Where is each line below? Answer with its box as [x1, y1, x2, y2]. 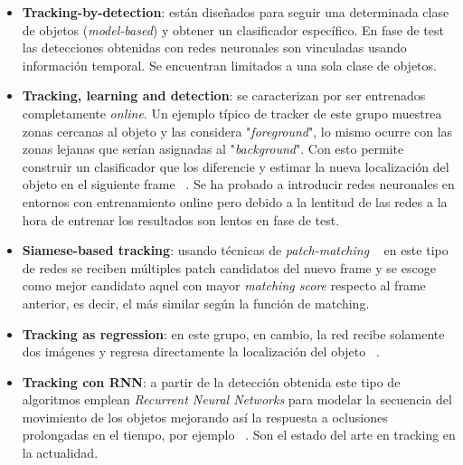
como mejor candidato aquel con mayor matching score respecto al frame [22, 276, 426, 295]
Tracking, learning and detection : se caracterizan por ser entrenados [22, 86, 426, 105]
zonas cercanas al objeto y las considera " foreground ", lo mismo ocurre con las [22, 121, 453, 140]
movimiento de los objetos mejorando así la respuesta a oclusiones [22, 407, 388, 426]
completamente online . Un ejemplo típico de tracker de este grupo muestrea [22, 103, 442, 122]
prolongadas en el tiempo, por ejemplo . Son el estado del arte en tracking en [22, 425, 456, 444]
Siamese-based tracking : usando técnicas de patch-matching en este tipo [22, 241, 449, 260]
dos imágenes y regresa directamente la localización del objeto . [22, 342, 380, 361]
